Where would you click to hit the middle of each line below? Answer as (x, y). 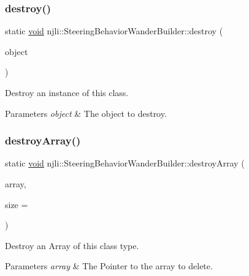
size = (17, 204)
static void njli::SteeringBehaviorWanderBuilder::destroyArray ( (125, 163)
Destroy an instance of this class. (67, 92)
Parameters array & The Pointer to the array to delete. (109, 266)
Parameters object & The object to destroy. (86, 113)
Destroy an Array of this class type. (72, 245)
